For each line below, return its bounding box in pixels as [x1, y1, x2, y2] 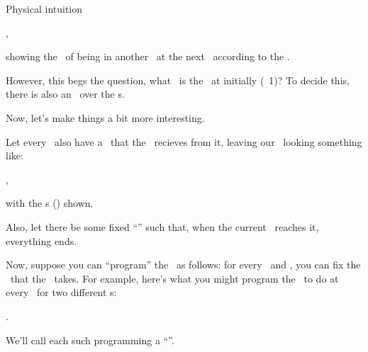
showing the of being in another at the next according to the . [6, 49, 290, 64]
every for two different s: [6, 285, 117, 300]
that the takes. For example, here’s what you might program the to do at [10, 271, 339, 285]
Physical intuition [6, 1, 83, 16]
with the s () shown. [6, 195, 94, 210]
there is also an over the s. [6, 86, 125, 101]
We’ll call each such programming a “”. [6, 332, 174, 347]
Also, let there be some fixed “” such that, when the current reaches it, [6, 219, 319, 234]
